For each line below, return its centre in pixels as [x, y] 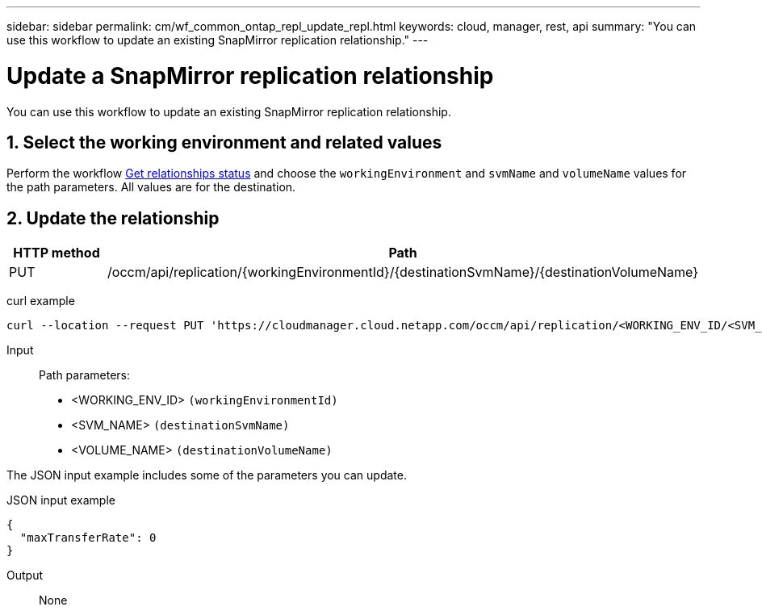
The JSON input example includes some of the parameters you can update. [207, 475]
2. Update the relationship [113, 218]
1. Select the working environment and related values [224, 142]
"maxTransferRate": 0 [88, 538]
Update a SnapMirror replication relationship [250, 75]
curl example [41, 301]
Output [25, 575]
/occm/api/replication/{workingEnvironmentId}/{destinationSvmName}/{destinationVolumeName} [403, 272]
